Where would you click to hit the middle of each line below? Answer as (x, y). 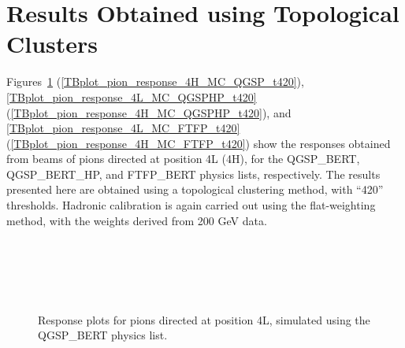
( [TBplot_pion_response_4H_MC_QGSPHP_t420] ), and (149, 112)
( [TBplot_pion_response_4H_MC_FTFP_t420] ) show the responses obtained (199, 143)
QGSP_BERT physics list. (103, 335)
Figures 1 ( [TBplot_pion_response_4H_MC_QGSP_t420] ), (155, 81)
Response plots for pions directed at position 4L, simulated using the (204, 319)
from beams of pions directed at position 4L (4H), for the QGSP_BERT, (183, 159)
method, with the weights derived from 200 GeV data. (137, 220)
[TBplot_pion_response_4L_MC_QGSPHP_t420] (132, 96)
